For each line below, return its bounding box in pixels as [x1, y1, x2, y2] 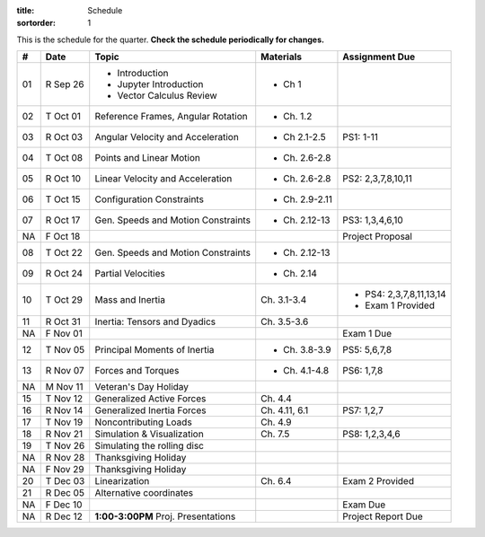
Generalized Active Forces [94, 392, 207, 405]
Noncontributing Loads [94, 416, 192, 428]
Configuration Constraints [94, 193, 204, 206]
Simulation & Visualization [94, 427, 204, 440]
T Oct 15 [45, 193, 81, 206]
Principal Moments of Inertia [94, 344, 215, 357]
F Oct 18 [45, 230, 81, 242]
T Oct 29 [45, 294, 83, 306]
